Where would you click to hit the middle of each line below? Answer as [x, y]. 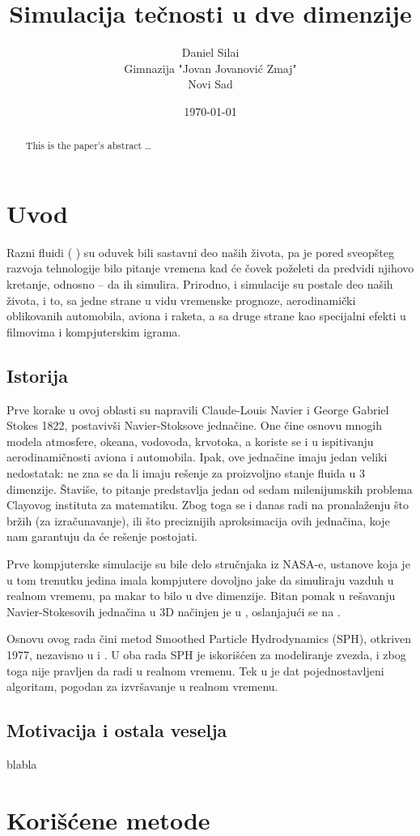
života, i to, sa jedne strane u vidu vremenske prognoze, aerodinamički [181, 300]
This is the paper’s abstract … [89, 146]
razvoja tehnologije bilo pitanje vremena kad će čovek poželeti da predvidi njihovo [210, 268]
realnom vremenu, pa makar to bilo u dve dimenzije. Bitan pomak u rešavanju [201, 596]
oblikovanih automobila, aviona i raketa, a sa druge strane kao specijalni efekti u [206, 316]
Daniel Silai [210, 52]
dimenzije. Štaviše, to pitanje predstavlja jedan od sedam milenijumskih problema [210, 489]
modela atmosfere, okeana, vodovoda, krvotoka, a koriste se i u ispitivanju [190, 441]
